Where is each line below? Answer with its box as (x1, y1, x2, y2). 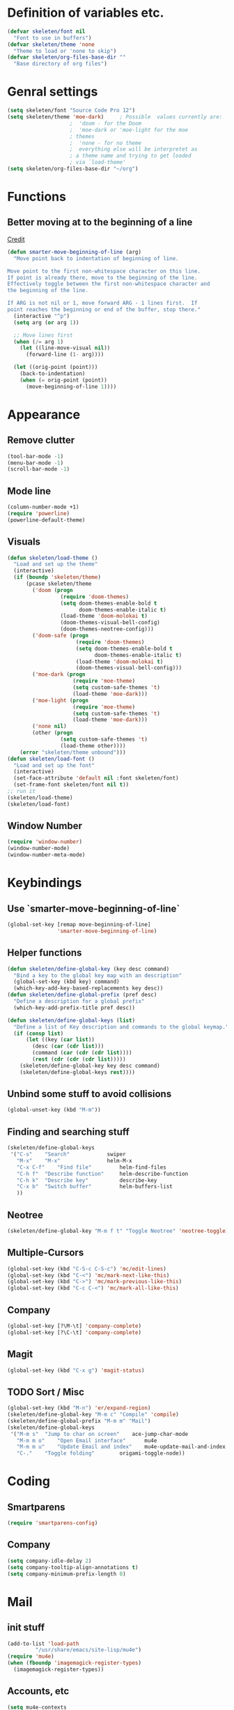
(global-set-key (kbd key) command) (13, 978, 120, 985)
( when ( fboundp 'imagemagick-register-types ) (7, 1660, 141, 1667)
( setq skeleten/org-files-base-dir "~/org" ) (7, 165, 139, 172)
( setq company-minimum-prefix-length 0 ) (7, 1571, 127, 1577)
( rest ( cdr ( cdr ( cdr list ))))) (32, 1056, 127, 1063)
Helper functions (7, 947, 82, 959)
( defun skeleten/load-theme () (7, 554, 98, 561)
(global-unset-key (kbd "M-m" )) (7, 1107, 101, 1114)
